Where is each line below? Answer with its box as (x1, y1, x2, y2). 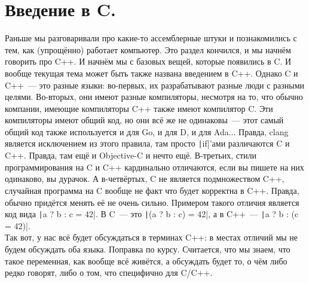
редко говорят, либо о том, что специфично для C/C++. (5, 266, 213, 279)
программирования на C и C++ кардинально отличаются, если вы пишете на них (5, 160, 304, 173)
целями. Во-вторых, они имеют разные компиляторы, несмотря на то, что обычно (5, 90, 303, 103)
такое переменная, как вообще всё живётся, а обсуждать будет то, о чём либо (5, 254, 287, 267)
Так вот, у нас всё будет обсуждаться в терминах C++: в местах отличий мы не (5, 231, 298, 244)
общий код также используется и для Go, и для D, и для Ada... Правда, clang (5, 125, 289, 138)
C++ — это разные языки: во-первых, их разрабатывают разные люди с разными (5, 78, 305, 91)
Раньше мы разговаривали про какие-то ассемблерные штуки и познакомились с (5, 32, 297, 44)
